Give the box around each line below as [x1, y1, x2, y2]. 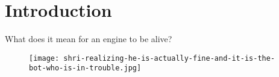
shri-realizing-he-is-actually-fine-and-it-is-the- [63, 54, 275, 63]
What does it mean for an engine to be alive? [5, 32, 172, 45]
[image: [29, 54, 60, 63]
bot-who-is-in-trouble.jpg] [29, 64, 142, 73]
